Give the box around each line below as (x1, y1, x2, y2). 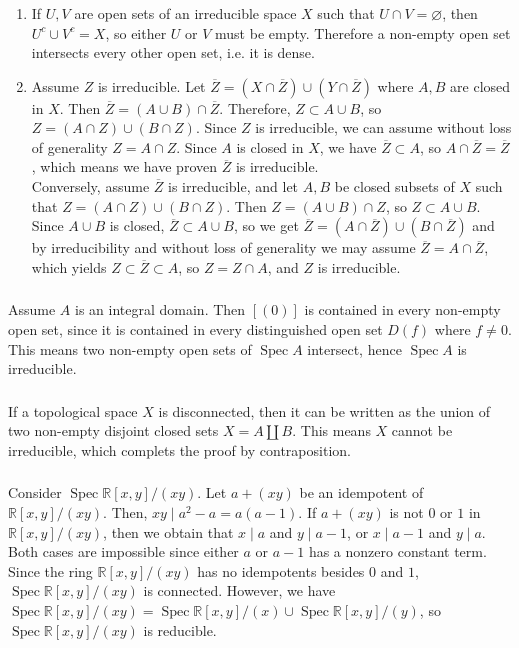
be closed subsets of (334, 176, 455, 197)
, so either (105, 22, 167, 43)
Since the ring (8, 560, 93, 581)
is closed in (236, 136, 304, 157)
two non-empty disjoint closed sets (8, 420, 219, 441)
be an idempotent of (299, 482, 424, 503)
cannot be (391, 420, 453, 441)
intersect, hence (307, 338, 402, 359)
